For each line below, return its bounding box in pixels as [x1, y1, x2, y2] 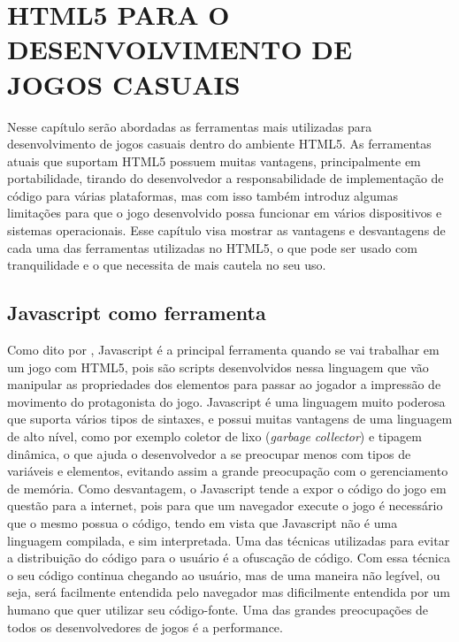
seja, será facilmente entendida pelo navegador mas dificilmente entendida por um [7, 583, 450, 601]
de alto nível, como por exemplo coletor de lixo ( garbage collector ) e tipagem [7, 427, 422, 446]
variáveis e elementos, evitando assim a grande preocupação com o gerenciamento [7, 462, 448, 480]
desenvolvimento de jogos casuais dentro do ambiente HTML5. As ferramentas [7, 134, 432, 153]
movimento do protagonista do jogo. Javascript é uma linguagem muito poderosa [7, 392, 446, 410]
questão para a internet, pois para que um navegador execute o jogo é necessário [7, 496, 443, 515]
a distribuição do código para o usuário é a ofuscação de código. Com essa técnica [7, 548, 450, 567]
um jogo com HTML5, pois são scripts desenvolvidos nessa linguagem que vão [7, 357, 429, 376]
